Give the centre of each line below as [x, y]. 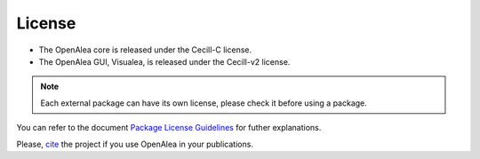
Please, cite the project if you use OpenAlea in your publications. [135, 144]
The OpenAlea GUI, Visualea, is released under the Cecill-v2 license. [164, 61]
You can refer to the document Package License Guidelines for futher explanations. [169, 128]
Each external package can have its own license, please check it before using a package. [204, 103]
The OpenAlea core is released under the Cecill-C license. [145, 50]
